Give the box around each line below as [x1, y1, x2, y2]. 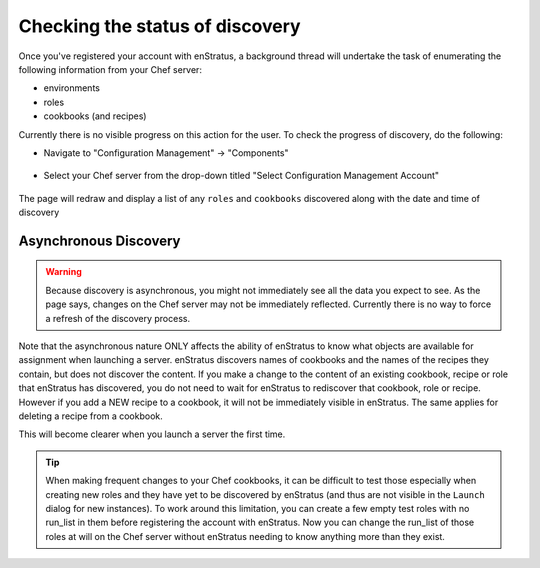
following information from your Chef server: [18, 63, 202, 75]
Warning [45, 266, 82, 278]
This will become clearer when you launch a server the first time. [18, 428, 286, 440]
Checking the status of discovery [18, 15, 301, 37]
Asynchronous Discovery [18, 232, 181, 249]
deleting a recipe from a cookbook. [18, 410, 164, 422]
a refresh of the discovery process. [45, 312, 190, 324]
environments [43, 82, 100, 94]
